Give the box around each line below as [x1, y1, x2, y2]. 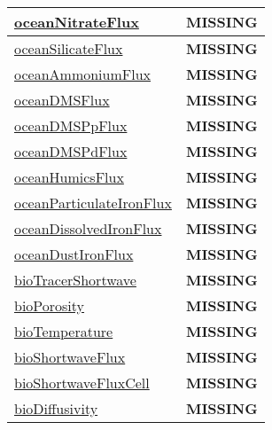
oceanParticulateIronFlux [14, 192, 172, 213]
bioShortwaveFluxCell [14, 372, 150, 393]
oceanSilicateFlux [14, 38, 123, 59]
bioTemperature [14, 321, 113, 341]
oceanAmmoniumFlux [14, 64, 152, 84]
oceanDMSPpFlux [14, 115, 128, 136]
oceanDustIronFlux [14, 244, 134, 264]
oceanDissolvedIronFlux [14, 218, 162, 238]
